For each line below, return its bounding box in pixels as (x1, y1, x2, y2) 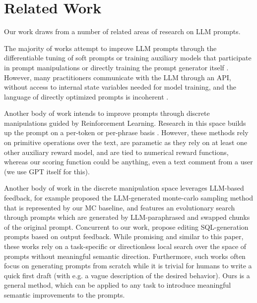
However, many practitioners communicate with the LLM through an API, (4, 72, 231, 82)
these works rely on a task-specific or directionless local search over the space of (4, 241, 247, 251)
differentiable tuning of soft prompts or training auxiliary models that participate (4, 52, 252, 63)
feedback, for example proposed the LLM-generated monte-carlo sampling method (4, 193, 253, 203)
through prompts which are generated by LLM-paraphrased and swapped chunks (4, 212, 250, 222)
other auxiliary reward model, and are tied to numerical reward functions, (4, 147, 229, 157)
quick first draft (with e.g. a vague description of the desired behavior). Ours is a (4, 270, 250, 280)
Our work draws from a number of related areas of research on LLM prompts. (4, 26, 241, 37)
